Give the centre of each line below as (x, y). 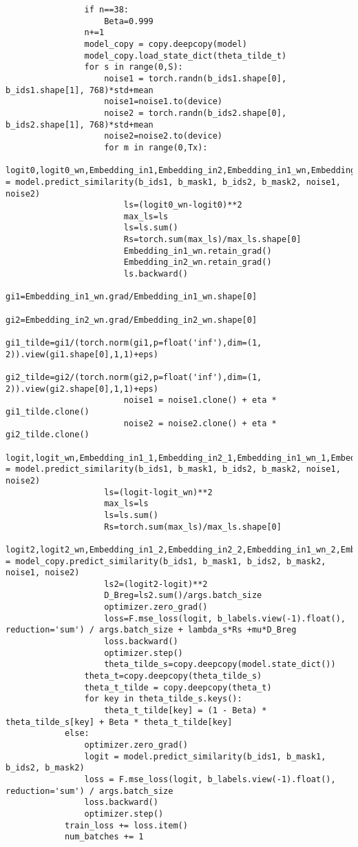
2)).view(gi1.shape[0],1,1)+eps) (82, 354)
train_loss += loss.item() (126, 825)
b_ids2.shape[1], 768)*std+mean (80, 124)
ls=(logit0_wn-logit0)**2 (183, 205)
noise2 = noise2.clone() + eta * (200, 423)
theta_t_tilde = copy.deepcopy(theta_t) (178, 687)
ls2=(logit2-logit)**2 (156, 584)
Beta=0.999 (129, 21)
